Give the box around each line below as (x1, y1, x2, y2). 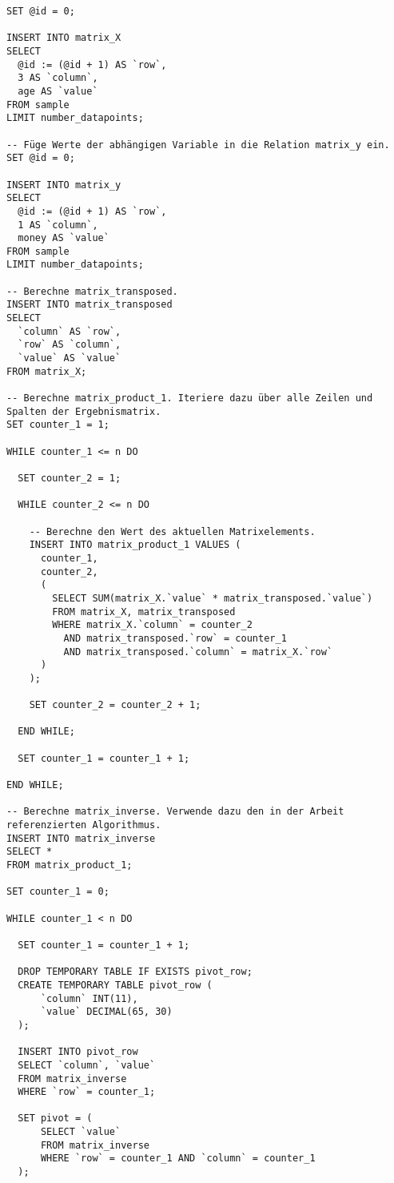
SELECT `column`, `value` (18, 1059, 156, 1071)
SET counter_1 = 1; (6, 419, 109, 431)
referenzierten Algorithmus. (6, 819, 161, 831)
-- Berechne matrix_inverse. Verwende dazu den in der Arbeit (6, 806, 344, 818)
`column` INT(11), (40, 992, 138, 1004)
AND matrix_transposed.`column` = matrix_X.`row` (63, 646, 333, 658)
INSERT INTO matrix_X (6, 32, 121, 44)
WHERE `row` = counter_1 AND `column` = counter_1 (40, 1153, 316, 1165)
